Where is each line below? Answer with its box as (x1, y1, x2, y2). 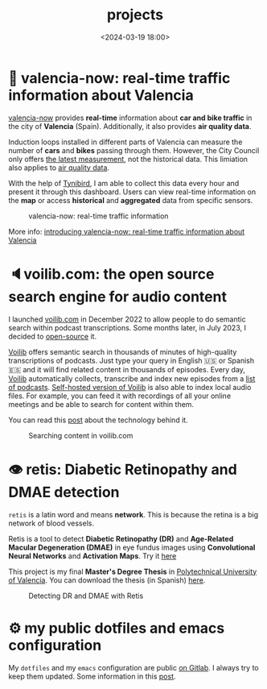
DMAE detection (8, 483, 120, 501)
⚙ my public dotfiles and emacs (8, 619, 225, 637)
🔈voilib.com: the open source (8, 264, 215, 283)
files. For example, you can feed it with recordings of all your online (8, 391, 232, 401)
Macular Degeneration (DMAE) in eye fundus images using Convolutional (8, 542, 256, 552)
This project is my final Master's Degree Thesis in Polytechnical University (8, 567, 257, 576)
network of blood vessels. (8, 518, 95, 528)
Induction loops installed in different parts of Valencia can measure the (8, 137, 243, 147)
